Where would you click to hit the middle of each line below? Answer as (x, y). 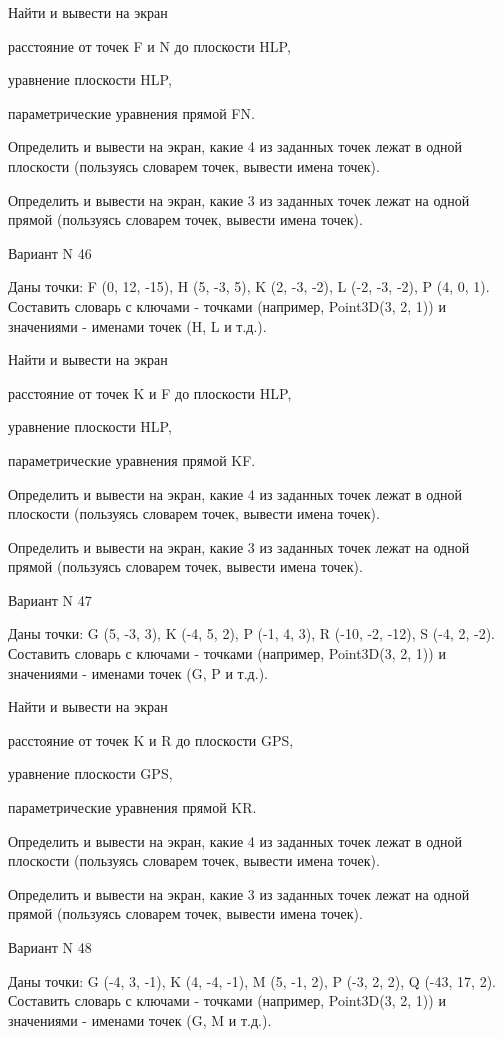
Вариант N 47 (50, 599)
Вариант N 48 (50, 947)
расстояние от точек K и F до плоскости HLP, (150, 392)
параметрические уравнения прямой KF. (132, 459)
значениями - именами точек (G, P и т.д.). (138, 672)
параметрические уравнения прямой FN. (131, 112)
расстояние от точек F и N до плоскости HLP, (149, 45)
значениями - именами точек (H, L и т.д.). (137, 325)
